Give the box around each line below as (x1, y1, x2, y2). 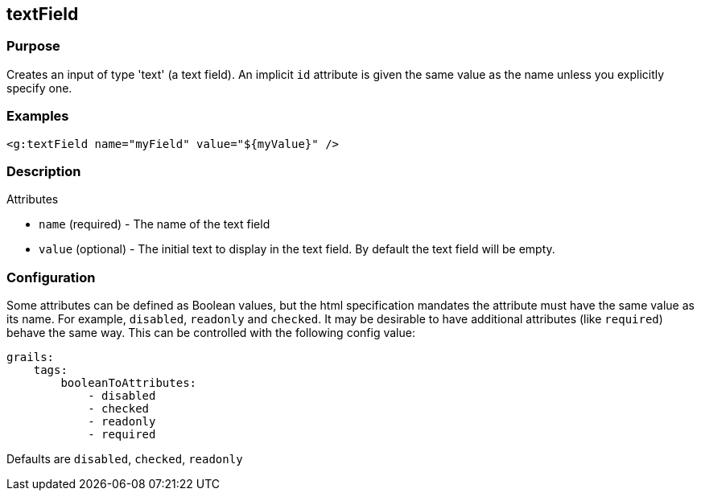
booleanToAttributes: (60, 376, 197, 390)
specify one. (6, 80, 72, 95)
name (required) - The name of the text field (39, 217, 270, 232)
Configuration (6, 269, 96, 285)
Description (6, 162, 81, 179)
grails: (6, 351, 55, 364)
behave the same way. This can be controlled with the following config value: (6, 326, 415, 340)
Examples (6, 108, 69, 125)
